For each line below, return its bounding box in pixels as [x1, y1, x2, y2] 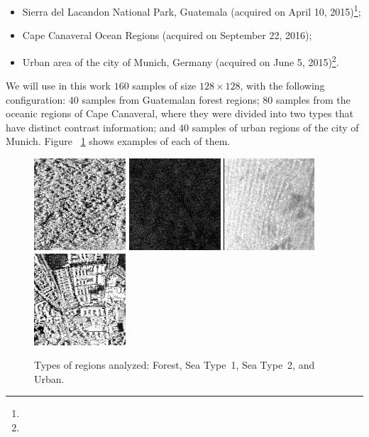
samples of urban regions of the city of [192, 119, 359, 134]
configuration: [6, 92, 66, 107]
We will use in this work [6, 78, 111, 93]
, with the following [240, 78, 325, 93]
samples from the [275, 92, 351, 107]
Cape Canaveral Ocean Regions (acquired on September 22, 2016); [22, 28, 312, 43]
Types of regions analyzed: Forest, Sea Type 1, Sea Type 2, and [34, 357, 315, 372]
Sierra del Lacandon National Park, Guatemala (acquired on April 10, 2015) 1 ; [22, 2, 361, 18]
